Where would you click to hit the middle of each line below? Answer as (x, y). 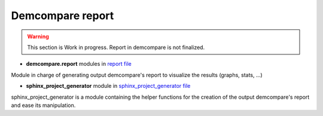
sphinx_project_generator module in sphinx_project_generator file (108, 86)
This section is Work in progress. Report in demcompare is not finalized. (116, 47)
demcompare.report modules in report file (79, 64)
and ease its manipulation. (43, 105)
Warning (38, 36)
